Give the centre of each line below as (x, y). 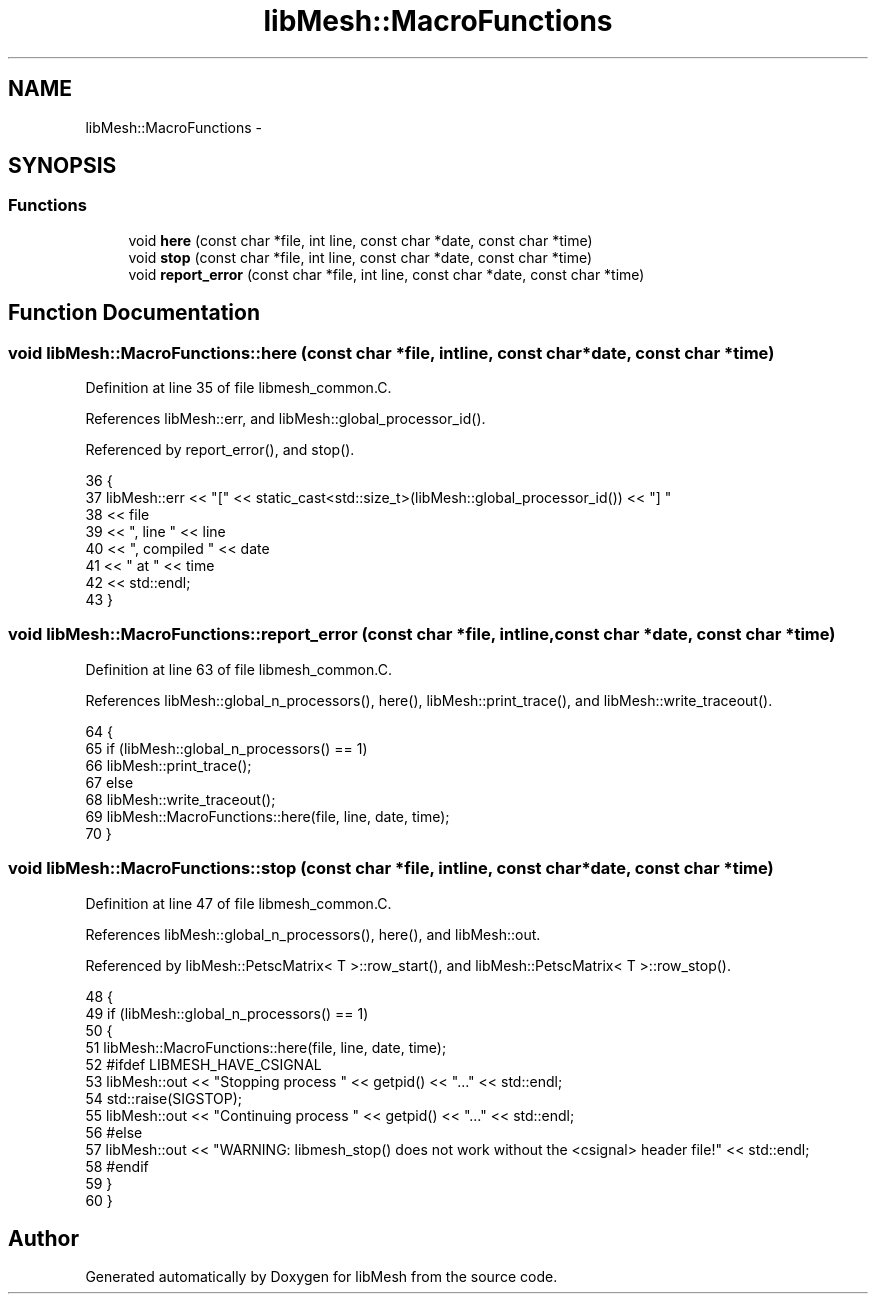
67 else (109, 782)
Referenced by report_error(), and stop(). (220, 450)
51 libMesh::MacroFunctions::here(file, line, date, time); (266, 1047)
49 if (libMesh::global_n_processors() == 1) (227, 1013)
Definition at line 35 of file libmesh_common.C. (238, 388)
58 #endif (117, 1166)
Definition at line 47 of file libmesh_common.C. (238, 903)
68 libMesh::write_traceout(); (180, 799)
